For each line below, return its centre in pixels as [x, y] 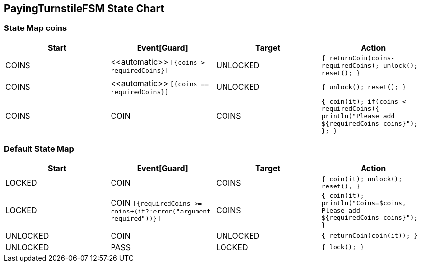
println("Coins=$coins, [364, 203]
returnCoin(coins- [362, 58]
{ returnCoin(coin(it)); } [370, 236]
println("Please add [358, 116]
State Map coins [36, 28]
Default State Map [39, 149]
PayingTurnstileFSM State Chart [84, 9]
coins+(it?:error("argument [161, 212]
